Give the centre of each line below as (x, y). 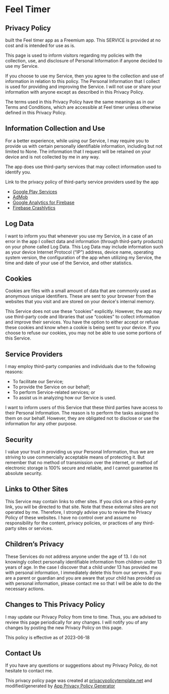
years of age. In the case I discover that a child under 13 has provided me (81, 567)
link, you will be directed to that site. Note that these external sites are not (82, 507)
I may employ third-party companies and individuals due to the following (80, 366)
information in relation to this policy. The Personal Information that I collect (82, 81)
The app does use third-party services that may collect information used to (83, 167)
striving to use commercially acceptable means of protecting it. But (75, 457)
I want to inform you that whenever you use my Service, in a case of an (79, 236)
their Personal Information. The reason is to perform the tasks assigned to (82, 413)
